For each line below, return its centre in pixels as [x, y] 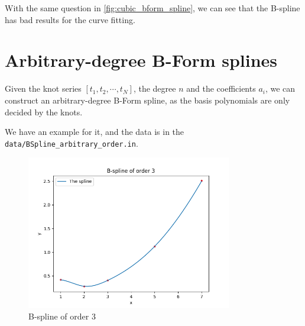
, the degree [155, 88]
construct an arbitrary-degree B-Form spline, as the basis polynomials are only [147, 100]
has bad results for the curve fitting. [70, 19]
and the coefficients [221, 88]
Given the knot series [43, 88]
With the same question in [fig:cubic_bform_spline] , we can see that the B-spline [152, 8]
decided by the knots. [44, 112]
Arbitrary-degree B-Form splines [141, 60]
